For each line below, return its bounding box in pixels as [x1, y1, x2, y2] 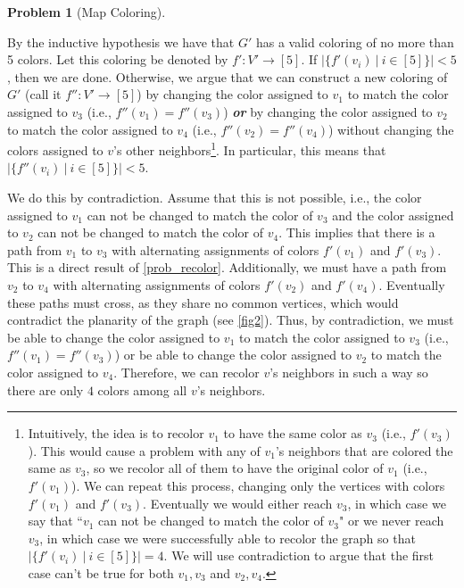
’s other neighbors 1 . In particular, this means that [113, 138, 386, 159]
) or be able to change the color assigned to [114, 345, 352, 364]
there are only [7, 380, 84, 399]
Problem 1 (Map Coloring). [7, 3, 166, 21]
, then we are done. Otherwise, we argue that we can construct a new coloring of [7, 67, 448, 86]
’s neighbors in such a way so [269, 362, 428, 381]
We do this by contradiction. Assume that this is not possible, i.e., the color [7, 188, 422, 206]
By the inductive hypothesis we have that [7, 32, 235, 51]
